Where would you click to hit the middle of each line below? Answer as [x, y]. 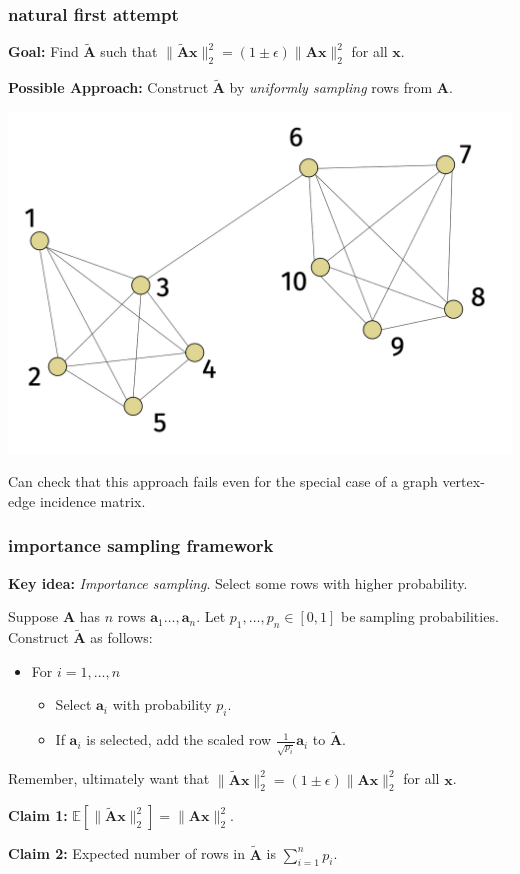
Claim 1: [38, 815]
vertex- [463, 481]
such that [129, 51]
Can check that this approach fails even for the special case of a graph [223, 481]
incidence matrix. [92, 500]
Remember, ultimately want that [109, 778]
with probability [162, 704]
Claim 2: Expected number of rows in [126, 853]
